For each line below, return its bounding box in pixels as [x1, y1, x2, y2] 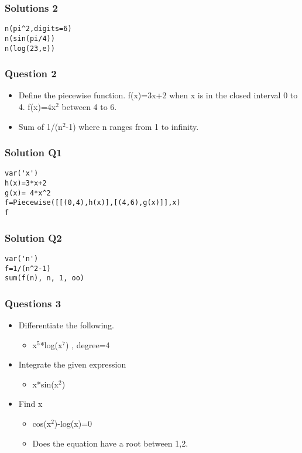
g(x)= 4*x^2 [5, 188, 51, 197]
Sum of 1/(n [18, 120, 63, 132]
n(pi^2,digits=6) [5, 25, 72, 33]
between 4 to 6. [61, 101, 117, 112]
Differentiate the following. [18, 319, 114, 331]
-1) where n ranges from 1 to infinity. [66, 120, 199, 132]
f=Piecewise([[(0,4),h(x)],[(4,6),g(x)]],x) [5, 198, 181, 207]
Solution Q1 [5, 145, 62, 160]
